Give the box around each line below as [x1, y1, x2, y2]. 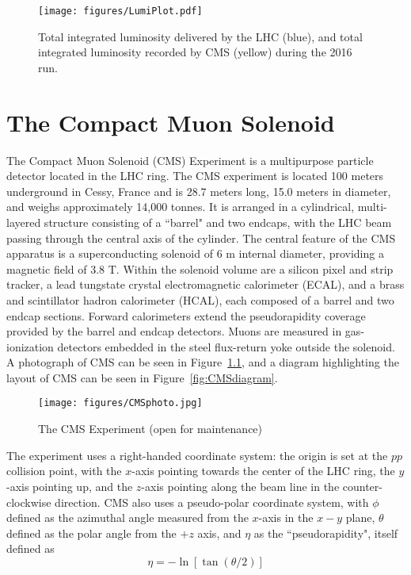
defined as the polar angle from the [6, 524, 177, 541]
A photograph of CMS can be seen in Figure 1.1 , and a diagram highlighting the [6, 354, 399, 370]
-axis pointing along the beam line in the [141, 477, 340, 494]
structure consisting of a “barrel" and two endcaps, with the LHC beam [44, 213, 392, 230]
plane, [345, 509, 375, 526]
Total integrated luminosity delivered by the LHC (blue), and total [38, 28, 363, 44]
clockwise [6, 493, 51, 510]
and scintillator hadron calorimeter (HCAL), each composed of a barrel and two [6, 291, 394, 308]
